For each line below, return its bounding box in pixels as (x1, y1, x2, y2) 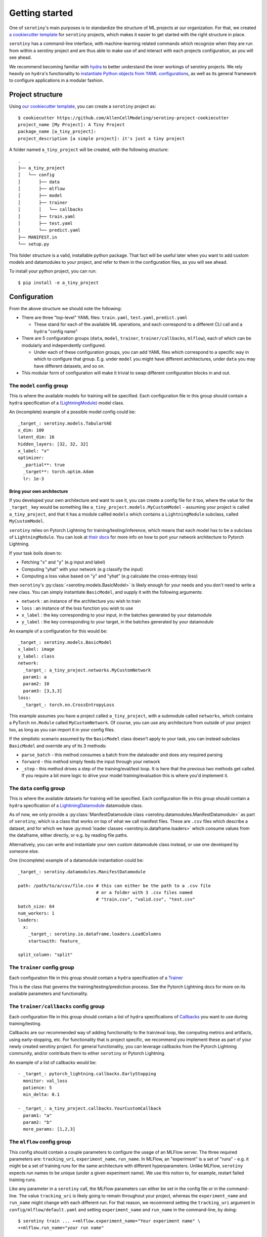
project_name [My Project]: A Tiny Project (18, 122, 125, 127)
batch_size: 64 (18, 904, 55, 909)
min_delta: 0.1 (23, 1092, 60, 1097)
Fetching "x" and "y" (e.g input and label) (21, 559, 106, 565)
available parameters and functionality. (9, 991, 89, 997)
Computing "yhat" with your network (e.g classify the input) (21, 566, 143, 572)
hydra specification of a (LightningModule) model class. (9, 400, 125, 406)
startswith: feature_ (28, 938, 81, 944)
